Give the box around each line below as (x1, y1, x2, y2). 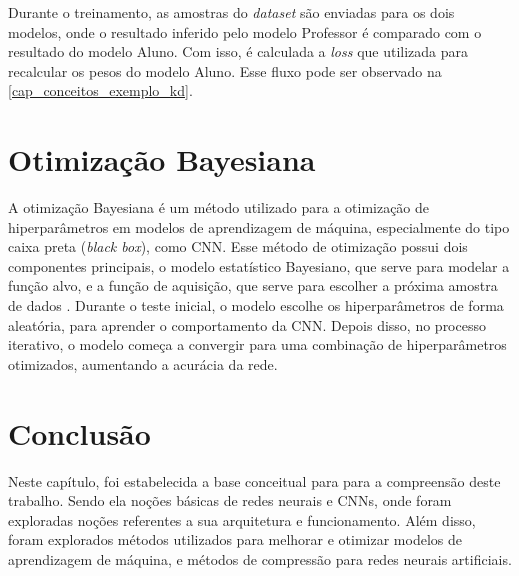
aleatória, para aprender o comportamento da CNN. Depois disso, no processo (8, 314, 486, 335)
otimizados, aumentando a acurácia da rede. (8, 353, 278, 374)
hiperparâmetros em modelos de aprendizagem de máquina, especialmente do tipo (8, 216, 510, 237)
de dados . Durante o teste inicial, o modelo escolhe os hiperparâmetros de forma (8, 295, 504, 316)
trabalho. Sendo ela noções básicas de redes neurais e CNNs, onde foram (8, 490, 452, 511)
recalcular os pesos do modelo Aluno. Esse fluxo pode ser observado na (8, 60, 442, 81)
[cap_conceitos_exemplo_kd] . (8, 80, 193, 101)
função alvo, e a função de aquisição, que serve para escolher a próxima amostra (8, 275, 498, 296)
